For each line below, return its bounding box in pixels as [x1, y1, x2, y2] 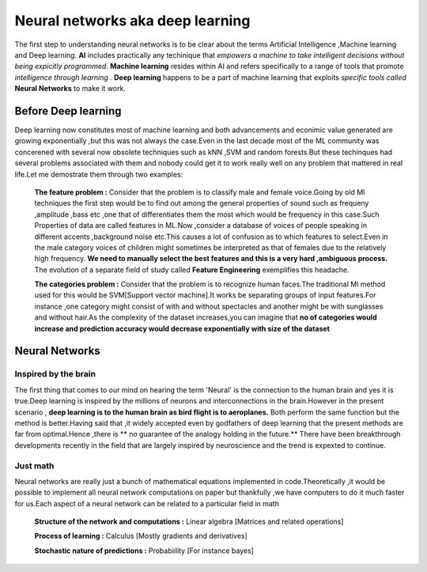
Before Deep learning [14, 104, 122, 118]
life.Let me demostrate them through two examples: [14, 169, 183, 179]
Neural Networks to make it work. [14, 84, 127, 93]
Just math [14, 460, 55, 471]
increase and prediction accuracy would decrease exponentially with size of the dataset [34, 324, 330, 333]
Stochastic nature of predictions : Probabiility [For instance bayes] [34, 546, 255, 555]
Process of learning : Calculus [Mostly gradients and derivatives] [34, 531, 248, 541]
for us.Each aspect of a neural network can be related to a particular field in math [14, 498, 280, 508]
